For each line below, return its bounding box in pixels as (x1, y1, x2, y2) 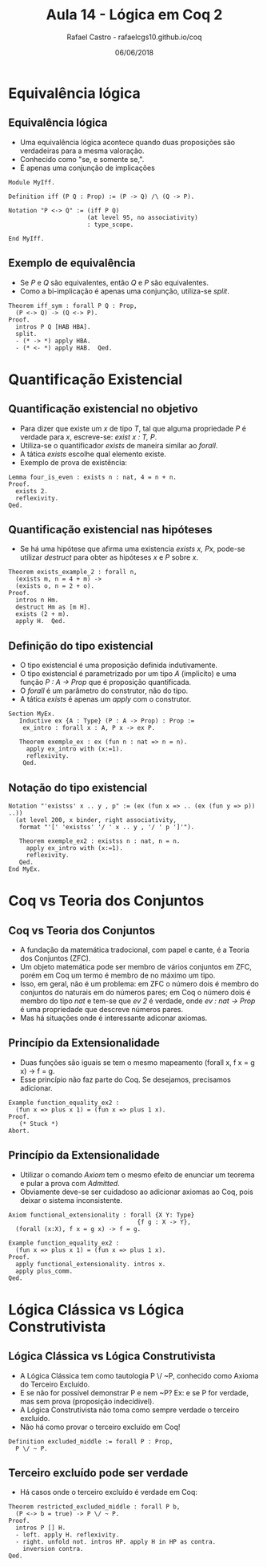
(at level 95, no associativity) (86, 213, 198, 221)
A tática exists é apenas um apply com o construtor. (19, 694, 192, 704)
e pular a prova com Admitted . (19, 1178, 120, 1188)
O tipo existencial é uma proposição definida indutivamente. (19, 660, 218, 670)
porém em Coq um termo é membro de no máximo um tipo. (19, 970, 216, 980)
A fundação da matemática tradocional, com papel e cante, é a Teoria (19, 945, 250, 954)
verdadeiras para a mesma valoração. (19, 146, 145, 156)
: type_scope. (86, 221, 134, 229)
